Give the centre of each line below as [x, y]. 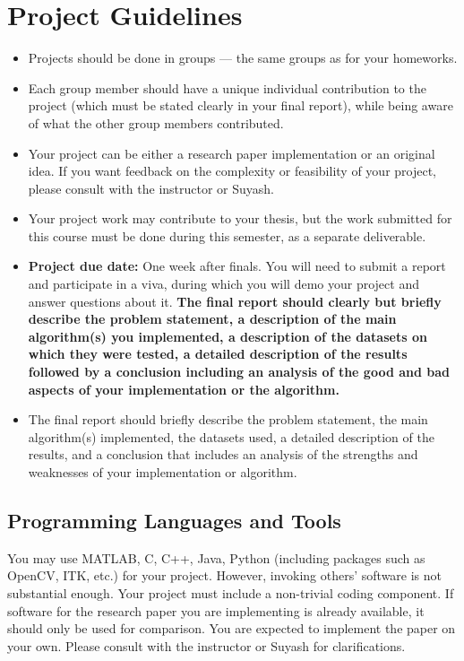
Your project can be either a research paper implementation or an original [232, 153]
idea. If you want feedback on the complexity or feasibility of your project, [232, 171]
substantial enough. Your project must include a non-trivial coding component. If [231, 592]
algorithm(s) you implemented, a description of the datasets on [228, 336]
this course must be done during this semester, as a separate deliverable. [227, 235]
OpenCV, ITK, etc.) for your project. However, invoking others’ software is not [225, 575]
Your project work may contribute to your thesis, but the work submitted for [240, 218]
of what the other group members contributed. [156, 122]
